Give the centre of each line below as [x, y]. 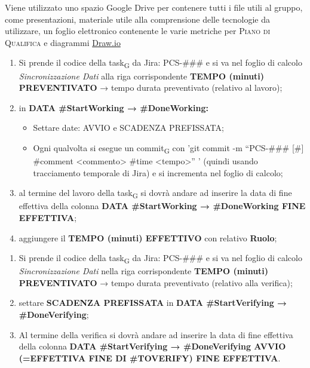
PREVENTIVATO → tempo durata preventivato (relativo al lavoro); [151, 88]
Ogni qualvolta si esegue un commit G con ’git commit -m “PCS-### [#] [168, 148]
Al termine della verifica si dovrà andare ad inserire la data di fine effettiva [156, 334]
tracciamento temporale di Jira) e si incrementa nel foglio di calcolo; [158, 172]
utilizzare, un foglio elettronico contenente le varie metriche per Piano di [138, 31]
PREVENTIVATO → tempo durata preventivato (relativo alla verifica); [156, 282]
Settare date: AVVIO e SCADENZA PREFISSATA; [128, 128]
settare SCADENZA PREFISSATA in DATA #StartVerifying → [153, 303]
